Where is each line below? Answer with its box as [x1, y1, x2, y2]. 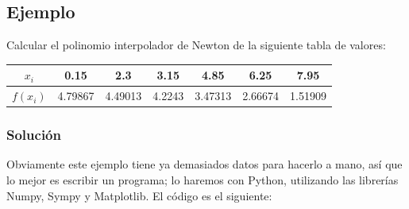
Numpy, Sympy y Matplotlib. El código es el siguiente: [6, 187, 272, 203]
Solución [6, 125, 61, 145]
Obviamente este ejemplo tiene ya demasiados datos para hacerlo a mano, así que [6, 156, 403, 172]
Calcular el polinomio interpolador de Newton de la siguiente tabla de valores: [6, 37, 386, 53]
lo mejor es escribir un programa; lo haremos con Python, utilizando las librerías [6, 172, 399, 188]
